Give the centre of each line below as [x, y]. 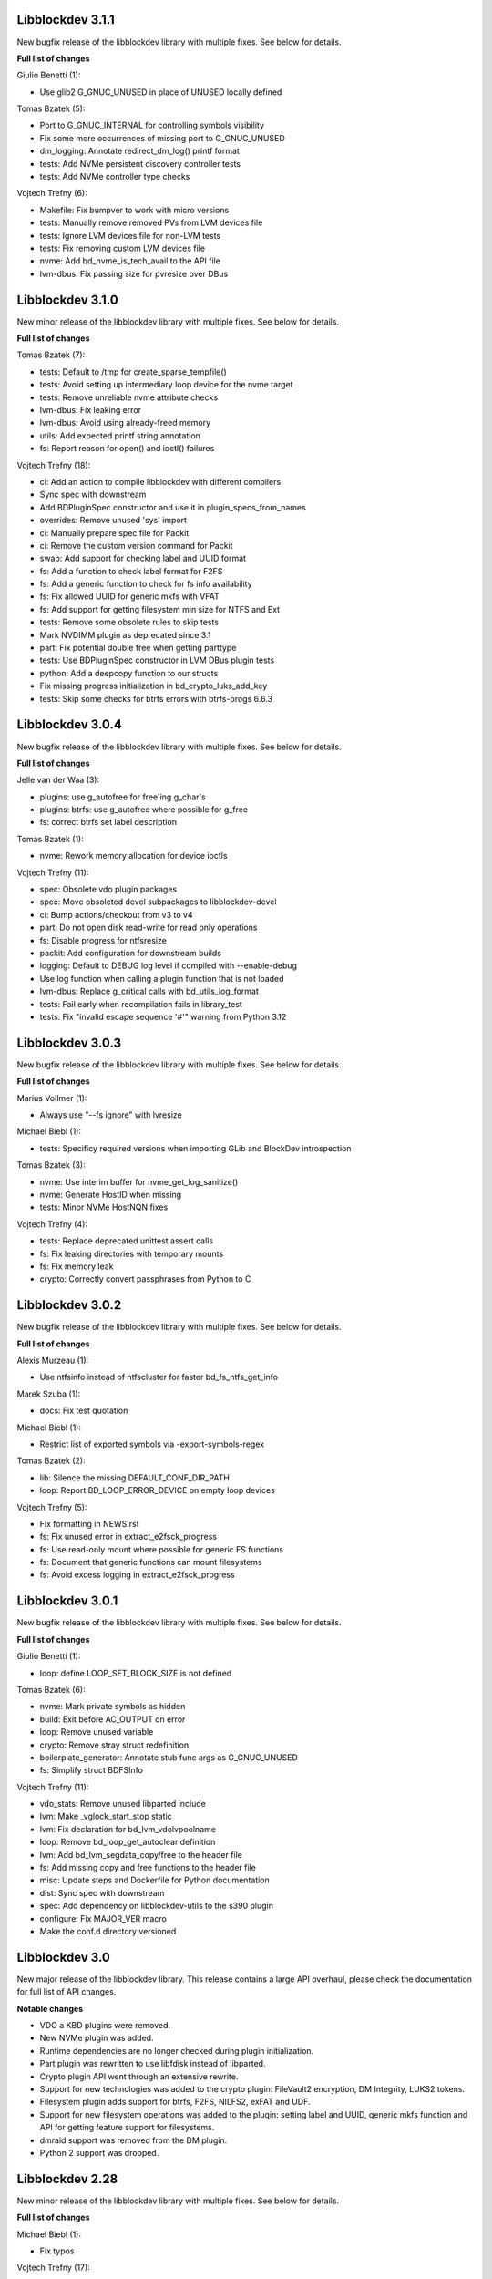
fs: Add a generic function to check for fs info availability [146, 584]
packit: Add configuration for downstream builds [131, 953]
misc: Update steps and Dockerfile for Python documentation [155, 1880]
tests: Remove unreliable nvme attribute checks [129, 397]
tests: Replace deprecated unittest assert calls [127, 1241]
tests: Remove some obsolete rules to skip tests [129, 622]
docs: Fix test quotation [84, 1411]
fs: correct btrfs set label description [108, 822]
